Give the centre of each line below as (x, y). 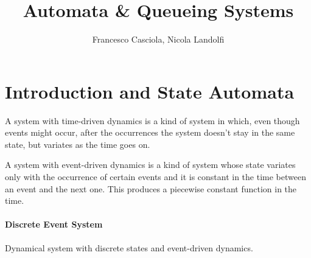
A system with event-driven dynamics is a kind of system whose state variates (150, 165)
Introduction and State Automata (150, 91)
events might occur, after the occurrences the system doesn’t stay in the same (150, 132)
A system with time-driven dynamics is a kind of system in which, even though (152, 120)
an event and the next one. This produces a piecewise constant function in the (151, 188)
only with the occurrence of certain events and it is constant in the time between (155, 177)
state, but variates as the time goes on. (78, 144)
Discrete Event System (54, 224)
